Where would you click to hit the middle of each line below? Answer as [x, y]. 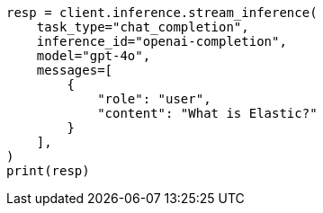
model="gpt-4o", [94, 56]
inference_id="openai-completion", [161, 41]
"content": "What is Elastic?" [207, 113]
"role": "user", [154, 99]
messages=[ [75, 70]
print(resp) [48, 171]
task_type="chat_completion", [143, 27]
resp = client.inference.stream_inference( [162, 13]
